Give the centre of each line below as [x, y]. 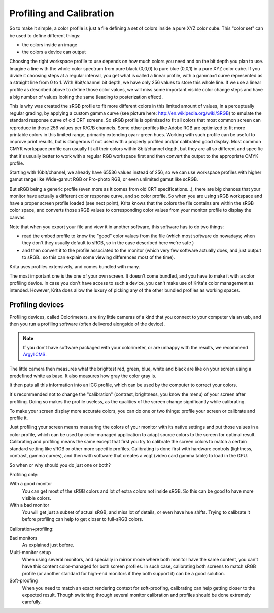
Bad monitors [23, 538]
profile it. [19, 418]
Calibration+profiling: [31, 529]
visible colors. [37, 498]
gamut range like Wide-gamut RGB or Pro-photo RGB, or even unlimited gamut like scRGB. [104, 179]
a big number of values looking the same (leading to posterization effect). [86, 97]
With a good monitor [31, 484]
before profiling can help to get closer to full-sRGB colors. [82, 519]
